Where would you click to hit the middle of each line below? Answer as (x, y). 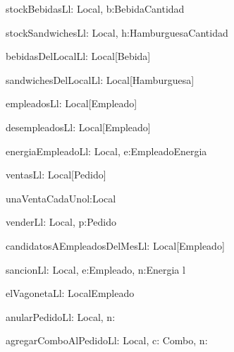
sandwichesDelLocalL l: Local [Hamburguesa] (100, 79)
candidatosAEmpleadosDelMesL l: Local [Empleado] (115, 245)
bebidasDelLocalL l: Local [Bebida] (78, 56)
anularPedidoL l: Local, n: (61, 316)
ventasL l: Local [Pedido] (56, 175)
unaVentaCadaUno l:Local (61, 198)
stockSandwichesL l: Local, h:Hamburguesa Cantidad (117, 32)
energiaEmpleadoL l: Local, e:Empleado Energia (106, 151)
